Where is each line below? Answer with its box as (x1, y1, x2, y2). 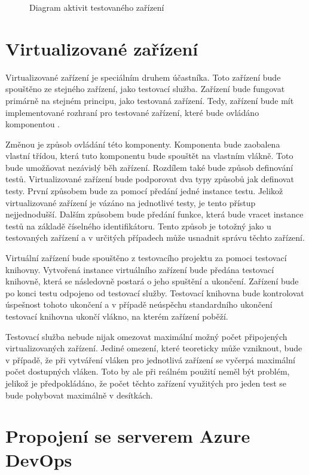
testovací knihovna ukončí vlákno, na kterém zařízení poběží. (5, 310, 228, 322)
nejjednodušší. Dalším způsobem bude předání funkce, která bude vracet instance (5, 208, 304, 220)
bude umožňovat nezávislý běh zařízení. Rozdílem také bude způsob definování (5, 161, 293, 173)
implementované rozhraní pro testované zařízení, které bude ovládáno (5, 106, 259, 118)
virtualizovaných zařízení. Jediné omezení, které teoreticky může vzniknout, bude (5, 342, 302, 354)
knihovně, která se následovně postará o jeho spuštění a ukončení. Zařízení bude (5, 275, 299, 287)
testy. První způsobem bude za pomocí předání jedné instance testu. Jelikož (5, 185, 283, 197)
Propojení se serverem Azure (5, 424, 250, 448)
